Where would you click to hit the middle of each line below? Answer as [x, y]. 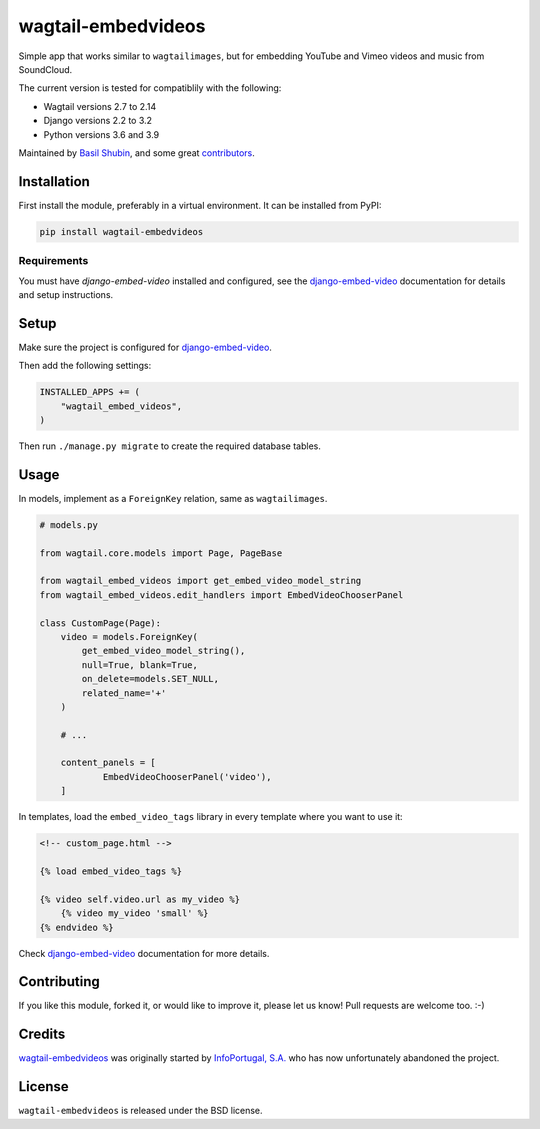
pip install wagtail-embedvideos [121, 231]
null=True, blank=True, [140, 664]
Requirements [53, 261]
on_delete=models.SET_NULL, [150, 679]
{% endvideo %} [76, 927]
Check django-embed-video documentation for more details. [144, 953]
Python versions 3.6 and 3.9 [101, 134]
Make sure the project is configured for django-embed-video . [145, 347]
